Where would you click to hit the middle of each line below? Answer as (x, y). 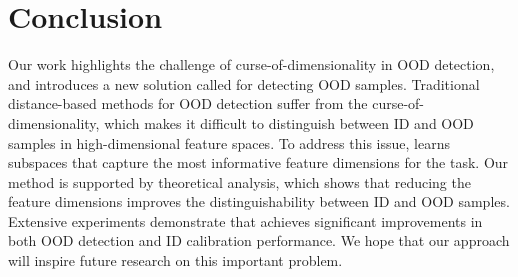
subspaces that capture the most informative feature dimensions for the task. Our (258, 162)
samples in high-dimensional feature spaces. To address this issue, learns (229, 142)
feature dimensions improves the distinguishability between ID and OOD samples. (259, 201)
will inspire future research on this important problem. (175, 260)
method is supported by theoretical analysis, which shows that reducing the (239, 181)
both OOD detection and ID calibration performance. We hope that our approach (259, 240)
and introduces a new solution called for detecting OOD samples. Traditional (244, 83)
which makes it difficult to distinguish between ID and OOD (289, 122)
